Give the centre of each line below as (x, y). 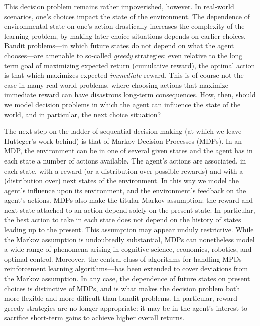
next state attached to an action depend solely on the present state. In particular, (130, 209)
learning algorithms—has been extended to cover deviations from (148, 269)
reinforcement (25, 269)
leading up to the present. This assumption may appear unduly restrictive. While (129, 229)
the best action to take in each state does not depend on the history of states (123, 219)
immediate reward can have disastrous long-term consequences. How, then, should (130, 95)
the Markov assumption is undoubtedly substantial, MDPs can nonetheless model (129, 239)
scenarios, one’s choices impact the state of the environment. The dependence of (127, 16)
